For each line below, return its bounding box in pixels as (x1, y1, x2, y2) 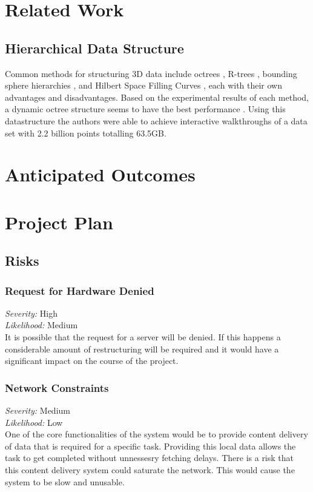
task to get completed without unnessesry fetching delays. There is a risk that (5, 451, 294, 464)
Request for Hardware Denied (5, 283, 154, 298)
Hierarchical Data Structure (5, 38, 184, 57)
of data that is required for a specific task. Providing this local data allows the (5, 439, 296, 452)
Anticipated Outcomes (5, 162, 196, 187)
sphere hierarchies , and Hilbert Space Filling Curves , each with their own (5, 79, 283, 92)
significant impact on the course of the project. (5, 354, 179, 367)
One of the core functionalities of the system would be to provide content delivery (5, 428, 308, 440)
